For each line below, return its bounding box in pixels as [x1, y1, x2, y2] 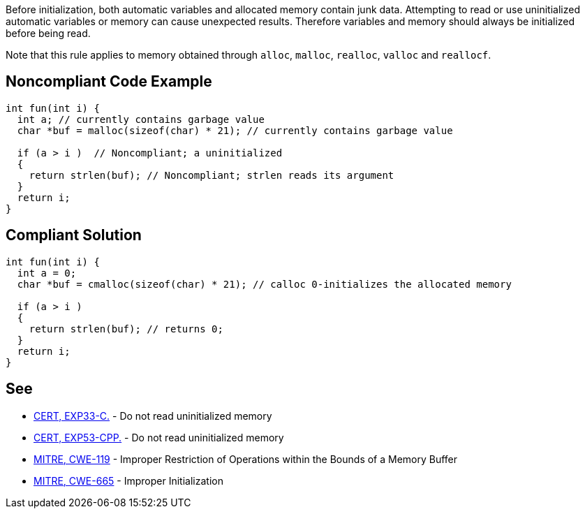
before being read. [6, 27, 91, 39]
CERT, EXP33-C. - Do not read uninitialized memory [34, 409, 272, 422]
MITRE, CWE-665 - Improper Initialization [34, 474, 223, 487]
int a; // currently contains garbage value [17, 113, 265, 125]
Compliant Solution [6, 226, 142, 244]
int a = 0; [17, 267, 77, 279]
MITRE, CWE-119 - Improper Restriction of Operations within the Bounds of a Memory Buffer [34, 453, 458, 465]
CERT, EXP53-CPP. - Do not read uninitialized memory [34, 431, 284, 443]
